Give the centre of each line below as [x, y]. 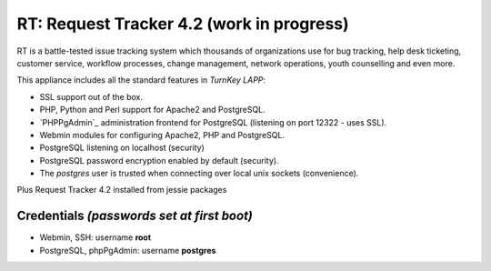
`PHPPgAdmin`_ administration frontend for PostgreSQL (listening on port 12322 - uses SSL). [213, 122]
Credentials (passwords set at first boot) [135, 216]
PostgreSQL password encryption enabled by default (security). [159, 160]
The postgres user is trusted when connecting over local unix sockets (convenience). [199, 174]
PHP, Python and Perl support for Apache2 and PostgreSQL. [152, 110]
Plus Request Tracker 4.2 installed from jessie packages [122, 190]
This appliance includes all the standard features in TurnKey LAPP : [141, 80]
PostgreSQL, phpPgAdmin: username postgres [128, 250]
